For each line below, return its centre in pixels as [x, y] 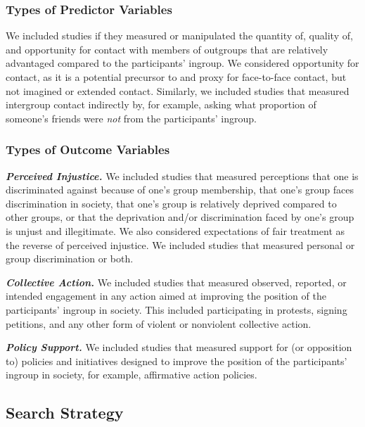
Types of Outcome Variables [88, 149]
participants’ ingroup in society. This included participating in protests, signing [177, 309]
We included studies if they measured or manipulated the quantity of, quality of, [179, 36]
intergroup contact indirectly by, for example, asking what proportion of [161, 104]
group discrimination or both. [70, 259]
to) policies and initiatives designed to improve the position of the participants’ [177, 361]
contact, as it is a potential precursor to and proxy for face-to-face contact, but [176, 77]
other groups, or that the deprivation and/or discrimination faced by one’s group [180, 217]
